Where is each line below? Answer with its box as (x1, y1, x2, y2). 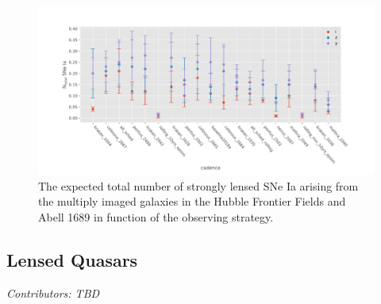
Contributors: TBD (6, 284, 100, 301)
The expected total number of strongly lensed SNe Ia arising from (38, 177, 359, 194)
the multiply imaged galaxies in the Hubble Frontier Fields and (38, 193, 346, 210)
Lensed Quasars (6, 247, 138, 271)
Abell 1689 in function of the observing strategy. (38, 208, 274, 225)
